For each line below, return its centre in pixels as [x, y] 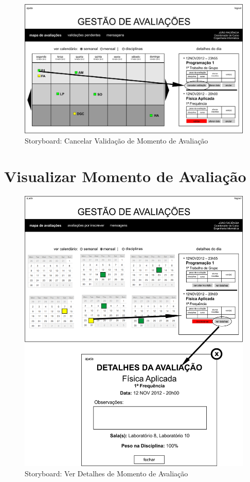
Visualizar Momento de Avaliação [125, 176]
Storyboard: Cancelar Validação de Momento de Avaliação [117, 140]
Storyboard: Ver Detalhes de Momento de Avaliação [106, 473]
